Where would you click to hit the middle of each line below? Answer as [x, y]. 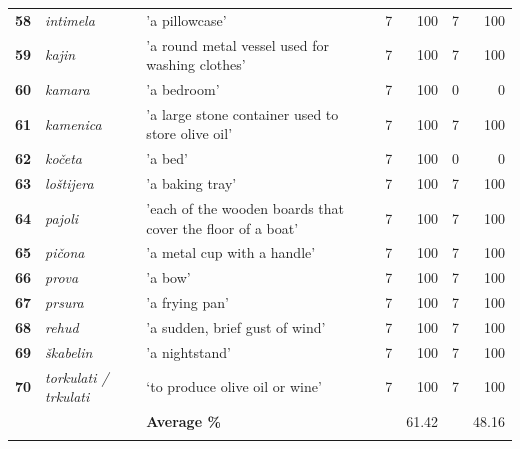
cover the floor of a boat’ [222, 227]
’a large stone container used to [242, 113]
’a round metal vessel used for [238, 44]
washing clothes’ [196, 64]
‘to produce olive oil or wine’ [234, 386]
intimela [70, 19]
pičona [65, 252]
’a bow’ [168, 277]
